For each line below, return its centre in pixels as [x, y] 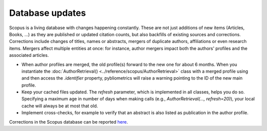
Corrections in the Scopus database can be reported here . [68, 122]
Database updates [47, 13]
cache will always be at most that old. [60, 106]
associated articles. [29, 55]
